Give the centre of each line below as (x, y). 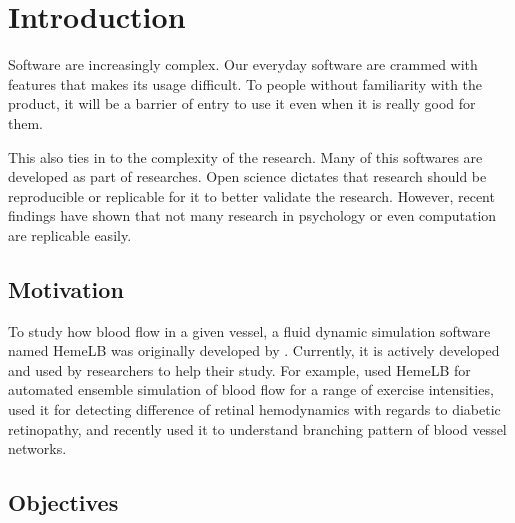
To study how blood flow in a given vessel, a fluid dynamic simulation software (249, 330)
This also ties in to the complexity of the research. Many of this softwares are (245, 156)
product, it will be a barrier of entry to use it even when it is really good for (242, 103)
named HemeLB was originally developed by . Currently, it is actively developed (254, 350)
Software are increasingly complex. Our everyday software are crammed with (243, 64)
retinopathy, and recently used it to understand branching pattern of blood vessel (257, 428)
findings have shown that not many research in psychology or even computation (252, 215)
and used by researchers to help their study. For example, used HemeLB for (239, 369)
